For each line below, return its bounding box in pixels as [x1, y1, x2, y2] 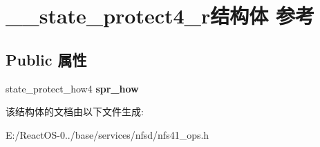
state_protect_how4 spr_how [6, 81, 139, 95]
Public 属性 [6, 48, 87, 70]
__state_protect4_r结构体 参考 [6, 1, 314, 30]
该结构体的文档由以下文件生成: [6, 104, 144, 119]
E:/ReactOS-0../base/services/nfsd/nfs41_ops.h [6, 127, 209, 141]
